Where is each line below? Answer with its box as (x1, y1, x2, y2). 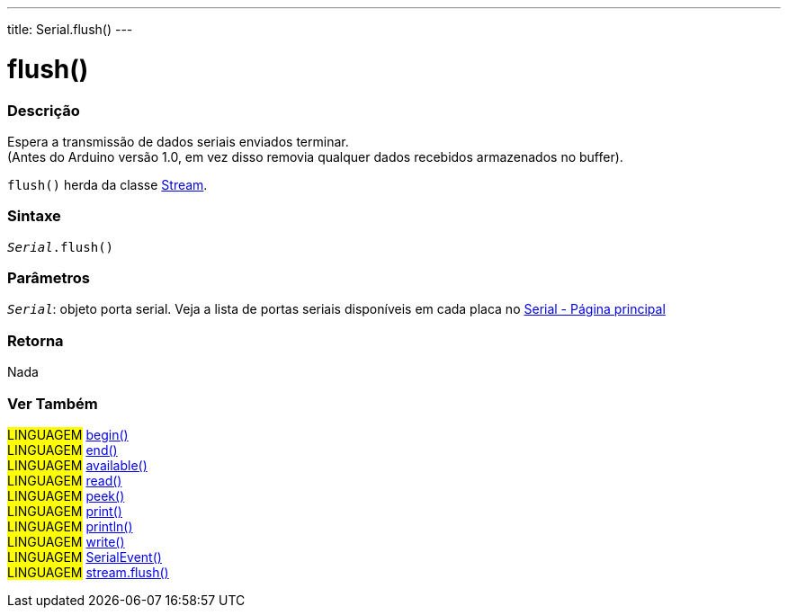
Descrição (7, 101, 80, 120)
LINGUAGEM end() (7, 441, 118, 458)
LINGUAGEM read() (7, 472, 122, 488)
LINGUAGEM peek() (7, 487, 125, 504)
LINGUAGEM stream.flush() (7, 564, 169, 580)
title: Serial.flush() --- (7, 22, 133, 37)
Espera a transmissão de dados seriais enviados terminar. (7, 133, 349, 149)
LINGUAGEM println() (7, 518, 133, 534)
